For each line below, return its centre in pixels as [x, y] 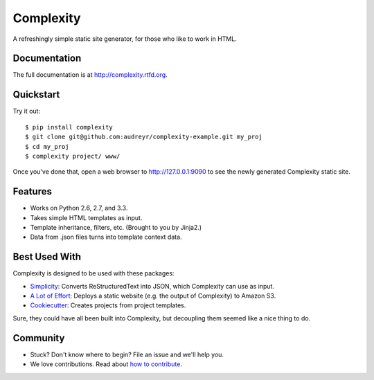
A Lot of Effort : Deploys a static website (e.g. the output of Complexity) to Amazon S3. [153, 296]
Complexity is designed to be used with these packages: [93, 273]
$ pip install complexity [69, 127]
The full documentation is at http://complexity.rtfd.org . [90, 75]
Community [39, 338]
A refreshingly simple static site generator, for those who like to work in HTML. [125, 39]
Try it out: [27, 111]
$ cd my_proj [47, 146]
